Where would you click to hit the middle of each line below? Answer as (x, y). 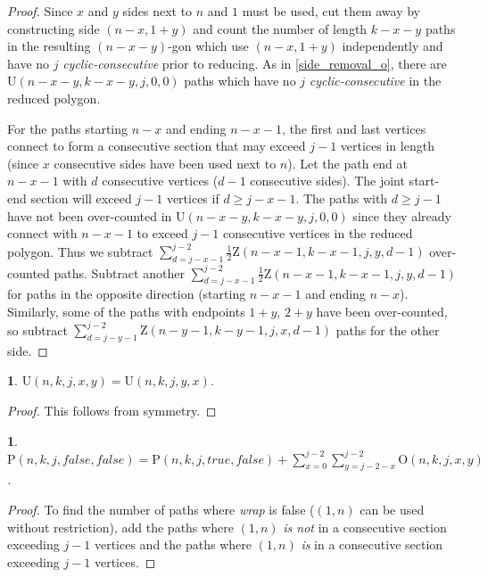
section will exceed (81, 198)
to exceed (162, 233)
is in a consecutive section (372, 544)
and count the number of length (280, 28)
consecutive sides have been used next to (165, 163)
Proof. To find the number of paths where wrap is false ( (161, 510)
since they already (402, 215)
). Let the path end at (347, 163)
